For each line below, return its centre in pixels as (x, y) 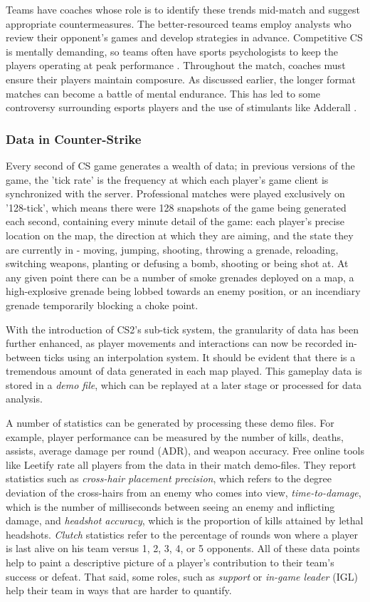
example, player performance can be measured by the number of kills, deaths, (175, 436)
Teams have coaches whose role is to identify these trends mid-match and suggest (183, 9)
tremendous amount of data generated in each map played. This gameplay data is (184, 371)
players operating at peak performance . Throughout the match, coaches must (176, 65)
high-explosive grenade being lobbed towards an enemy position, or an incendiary (183, 291)
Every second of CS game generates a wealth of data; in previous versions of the (180, 165)
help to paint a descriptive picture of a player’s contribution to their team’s (170, 562)
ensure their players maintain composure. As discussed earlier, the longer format (181, 79)
